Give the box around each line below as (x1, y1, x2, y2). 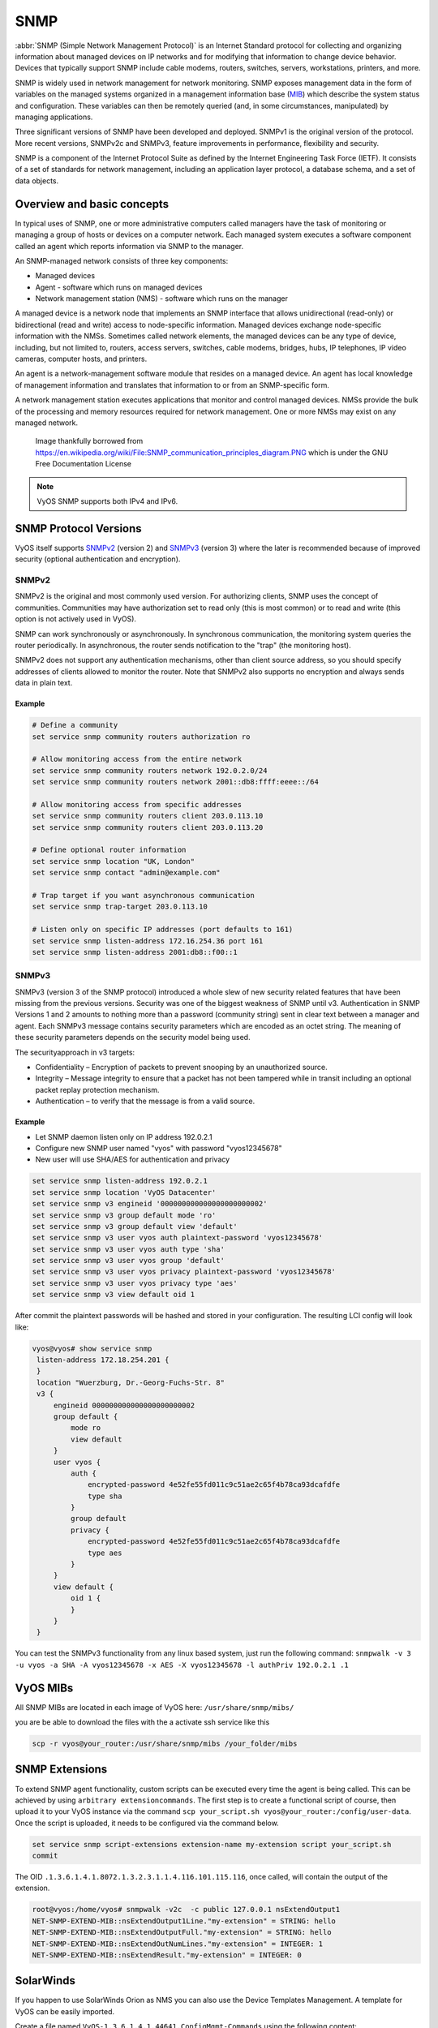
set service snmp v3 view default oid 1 (32, 1290, 195, 1300)
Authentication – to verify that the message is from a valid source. (35, 1096, 255, 1106)
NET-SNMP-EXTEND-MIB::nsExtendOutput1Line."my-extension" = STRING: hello (32, 1916, 337, 1926)
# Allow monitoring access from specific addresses (32, 800, 243, 809)
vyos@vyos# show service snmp (32, 1343, 152, 1353)
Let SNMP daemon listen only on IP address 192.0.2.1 (35, 1132, 213, 1141)
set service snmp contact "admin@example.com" (32, 868, 221, 878)
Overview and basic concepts (15, 197, 170, 211)
